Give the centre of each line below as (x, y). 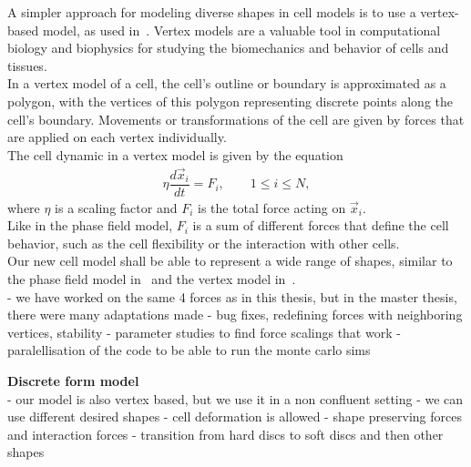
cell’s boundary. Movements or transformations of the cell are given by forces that (236, 119)
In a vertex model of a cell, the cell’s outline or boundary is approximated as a (227, 83)
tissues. (27, 65)
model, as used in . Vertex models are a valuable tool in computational (241, 30)
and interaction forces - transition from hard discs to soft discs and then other (225, 434)
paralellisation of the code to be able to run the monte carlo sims (189, 350)
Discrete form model (73, 381)
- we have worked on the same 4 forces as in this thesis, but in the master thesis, (232, 296)
